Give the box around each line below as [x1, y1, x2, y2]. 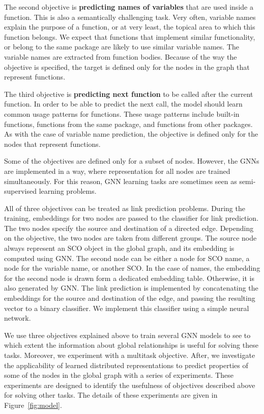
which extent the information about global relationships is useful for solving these [4, 340, 258, 350]
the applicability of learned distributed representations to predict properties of [4, 359, 248, 370]
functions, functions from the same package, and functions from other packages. [4, 118, 253, 129]
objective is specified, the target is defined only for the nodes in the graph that [4, 61, 250, 72]
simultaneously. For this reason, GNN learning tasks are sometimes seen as [4, 175, 237, 186]
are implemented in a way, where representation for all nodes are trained [4, 165, 230, 176]
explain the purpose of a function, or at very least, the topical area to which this [4, 21, 255, 32]
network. [4, 313, 31, 323]
